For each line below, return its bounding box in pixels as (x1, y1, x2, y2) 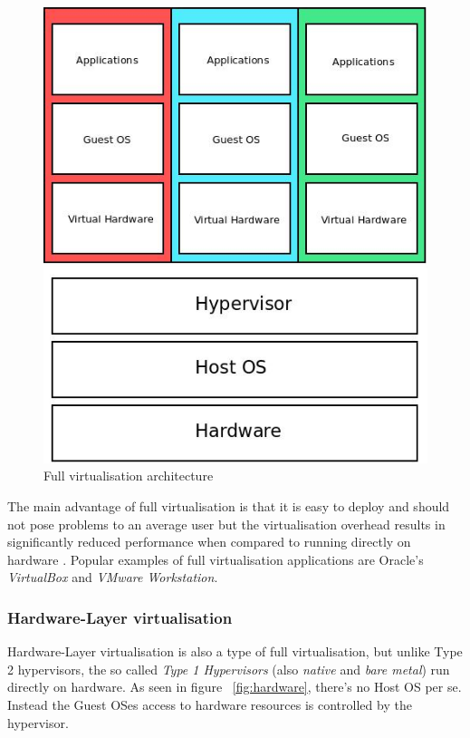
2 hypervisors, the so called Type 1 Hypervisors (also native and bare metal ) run (7, 659, 450, 678)
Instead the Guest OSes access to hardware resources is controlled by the (7, 694, 412, 714)
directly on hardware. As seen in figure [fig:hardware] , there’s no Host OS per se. (7, 677, 462, 696)
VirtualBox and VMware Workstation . (7, 568, 218, 587)
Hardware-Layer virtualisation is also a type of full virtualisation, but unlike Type (7, 642, 463, 661)
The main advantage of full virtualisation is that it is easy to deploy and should (7, 497, 450, 516)
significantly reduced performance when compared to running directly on (7, 532, 411, 551)
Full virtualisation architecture (43, 466, 214, 485)
